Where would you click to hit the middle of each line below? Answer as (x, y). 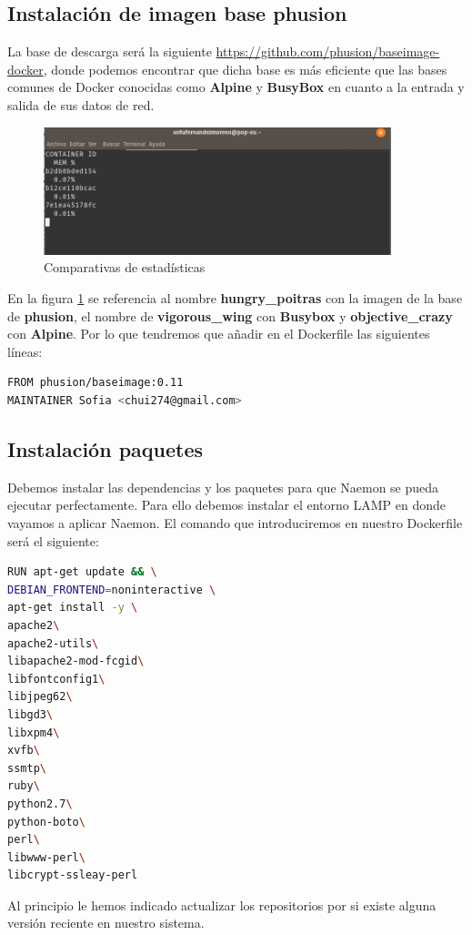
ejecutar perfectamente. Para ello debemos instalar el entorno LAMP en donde (226, 505)
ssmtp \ (27, 768)
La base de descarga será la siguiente (110, 51)
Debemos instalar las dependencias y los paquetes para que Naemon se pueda (223, 487)
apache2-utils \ (53, 643)
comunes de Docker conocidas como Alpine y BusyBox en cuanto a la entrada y (236, 87)
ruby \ (24, 786)
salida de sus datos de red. (81, 104)
